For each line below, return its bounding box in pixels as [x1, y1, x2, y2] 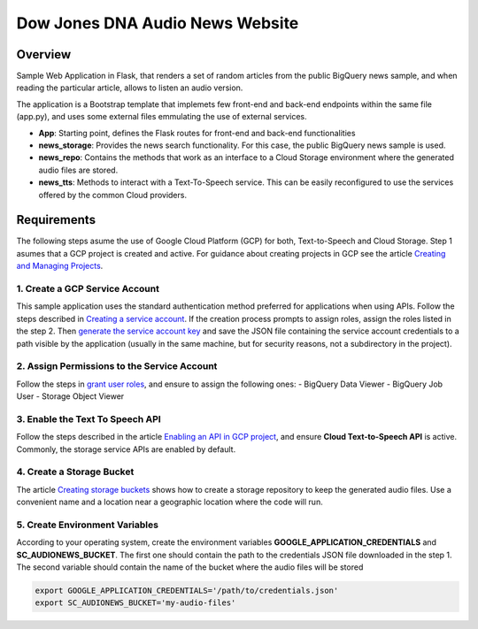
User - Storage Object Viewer [16, 391, 125, 402]
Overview [16, 47, 72, 62]
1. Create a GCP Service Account [16, 283, 159, 295]
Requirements [16, 212, 96, 227]
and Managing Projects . [16, 261, 104, 272]
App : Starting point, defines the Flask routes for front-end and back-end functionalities [38, 127, 356, 138]
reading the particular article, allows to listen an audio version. [16, 82, 243, 93]
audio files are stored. [38, 165, 119, 175]
